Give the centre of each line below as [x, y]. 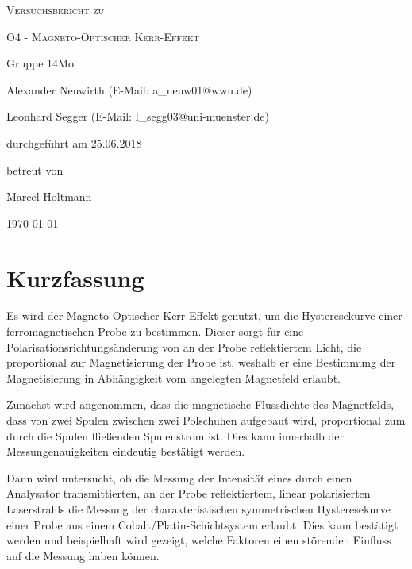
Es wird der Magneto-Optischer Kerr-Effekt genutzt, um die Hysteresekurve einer [204, 315]
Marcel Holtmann [49, 196]
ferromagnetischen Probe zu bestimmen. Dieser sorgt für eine [155, 331]
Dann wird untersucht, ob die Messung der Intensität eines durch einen [179, 477]
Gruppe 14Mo [40, 63]
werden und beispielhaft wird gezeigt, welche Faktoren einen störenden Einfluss [199, 540]
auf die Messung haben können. [83, 555]
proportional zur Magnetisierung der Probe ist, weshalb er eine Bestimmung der [201, 362]
